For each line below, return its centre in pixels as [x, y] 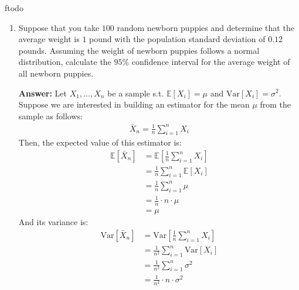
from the [276, 104]
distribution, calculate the [65, 62]
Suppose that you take [59, 27]
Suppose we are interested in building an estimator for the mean [134, 104]
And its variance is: [53, 222]
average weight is [49, 39]
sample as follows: [50, 115]
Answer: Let [43, 93]
